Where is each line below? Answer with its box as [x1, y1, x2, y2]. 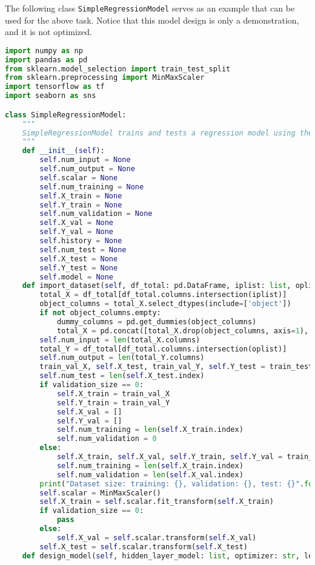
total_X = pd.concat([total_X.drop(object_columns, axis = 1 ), [56, 326, 309, 335]
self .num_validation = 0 [56, 434, 157, 443]
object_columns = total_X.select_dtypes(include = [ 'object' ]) [39, 299, 291, 309]
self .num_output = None [39, 165, 135, 173]
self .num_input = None [39, 155, 131, 165]
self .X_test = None [39, 254, 118, 263]
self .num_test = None [39, 245, 127, 254]
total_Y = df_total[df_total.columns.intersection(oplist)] [39, 344, 287, 353]
